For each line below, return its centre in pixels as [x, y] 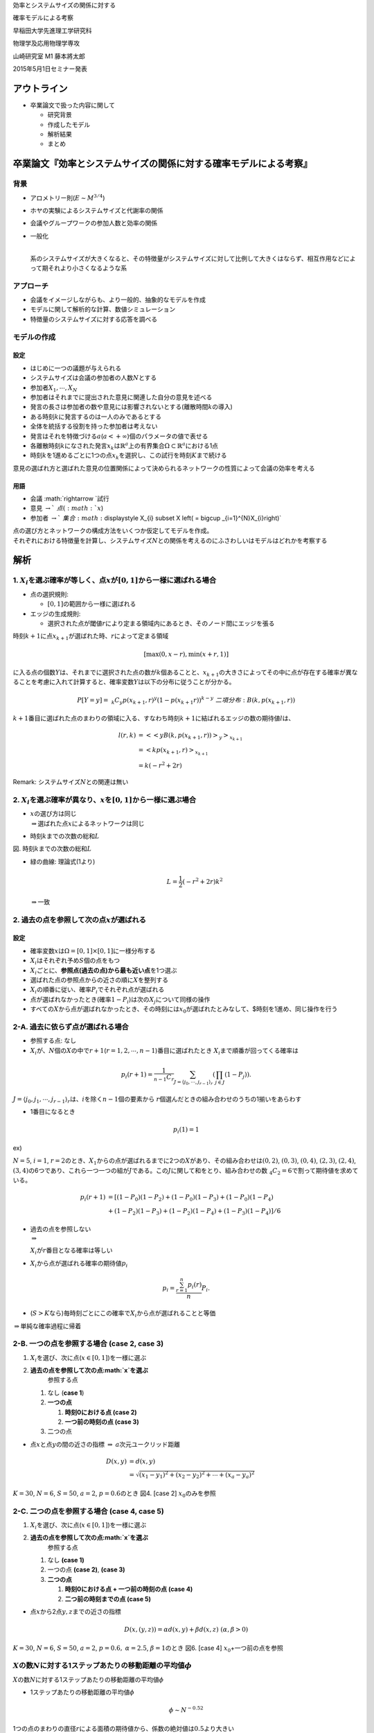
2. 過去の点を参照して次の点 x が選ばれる [80, 920]
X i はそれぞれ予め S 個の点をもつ [75, 961]
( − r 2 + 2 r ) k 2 [203, 881]
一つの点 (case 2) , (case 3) [86, 1569]
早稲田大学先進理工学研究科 [52, 31]
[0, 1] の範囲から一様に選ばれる [92, 604]
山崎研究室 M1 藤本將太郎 [49, 56]
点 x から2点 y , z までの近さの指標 [75, 1612]
